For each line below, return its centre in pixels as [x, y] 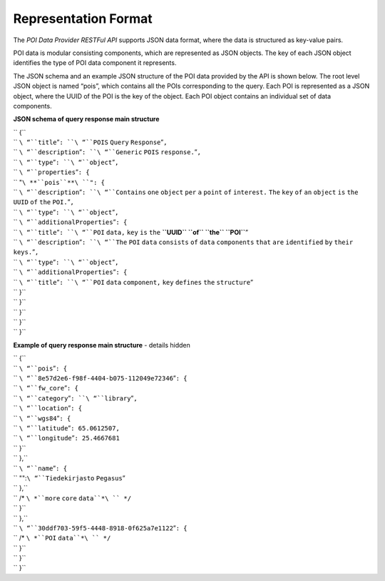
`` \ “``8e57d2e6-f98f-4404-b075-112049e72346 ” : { [101, 378]
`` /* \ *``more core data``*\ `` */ [72, 498]
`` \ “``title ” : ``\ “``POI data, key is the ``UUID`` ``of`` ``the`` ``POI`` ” [131, 232]
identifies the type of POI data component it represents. [95, 63]
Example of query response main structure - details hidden [102, 345]
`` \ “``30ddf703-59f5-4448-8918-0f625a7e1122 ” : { [101, 527]
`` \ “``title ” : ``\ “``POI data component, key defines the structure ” [133, 282]
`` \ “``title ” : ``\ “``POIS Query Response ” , [90, 142]
